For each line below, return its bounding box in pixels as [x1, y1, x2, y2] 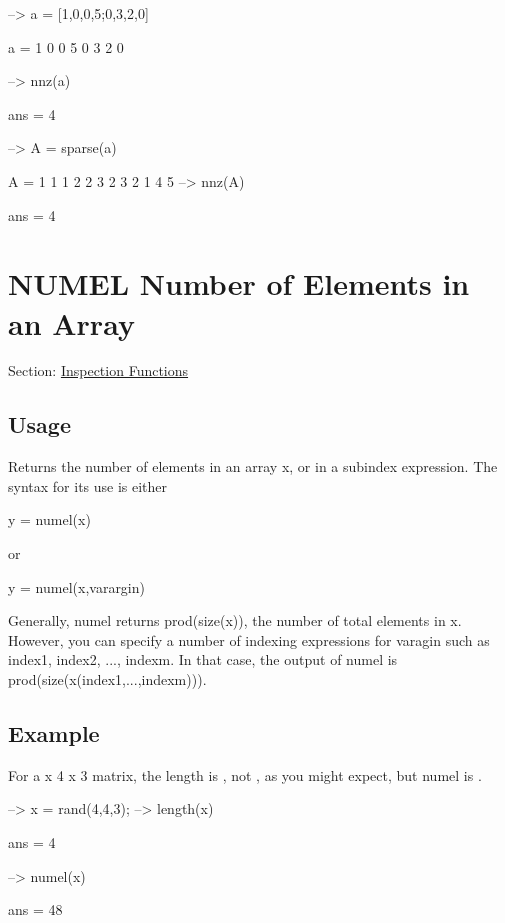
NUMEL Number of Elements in [8, 263, 470, 304]
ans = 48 [8, 899, 63, 920]
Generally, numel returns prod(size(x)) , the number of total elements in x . [8, 610, 462, 631]
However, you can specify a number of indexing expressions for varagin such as [8, 629, 490, 650]
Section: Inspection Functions [8, 360, 189, 381]
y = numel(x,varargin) [8, 576, 145, 597]
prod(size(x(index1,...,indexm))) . [8, 669, 207, 690]
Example [8, 718, 100, 748]
